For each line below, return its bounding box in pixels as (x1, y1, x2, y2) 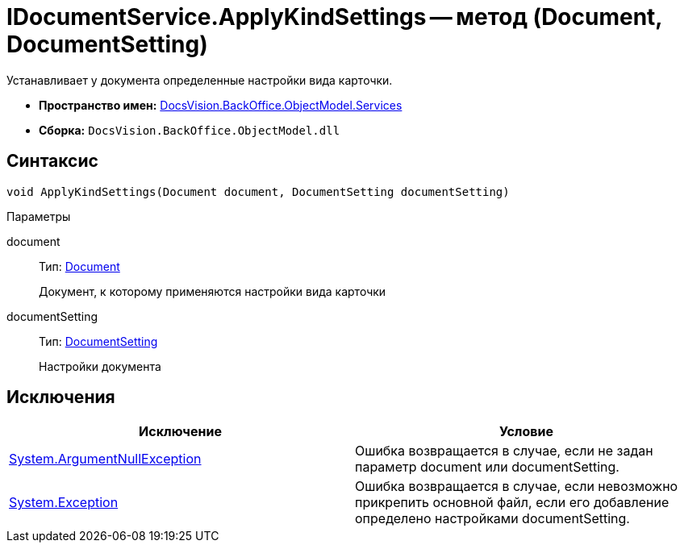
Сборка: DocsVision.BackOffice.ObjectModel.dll (39, 123, 340, 137)
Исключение (139, 423, 222, 440)
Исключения (6, 387, 115, 408)
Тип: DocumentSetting (39, 334, 158, 348)
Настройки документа (39, 359, 161, 373)
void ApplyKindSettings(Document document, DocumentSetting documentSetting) (6, 185, 510, 198)
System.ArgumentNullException (9, 451, 202, 468)
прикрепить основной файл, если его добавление (355, 494, 669, 511)
